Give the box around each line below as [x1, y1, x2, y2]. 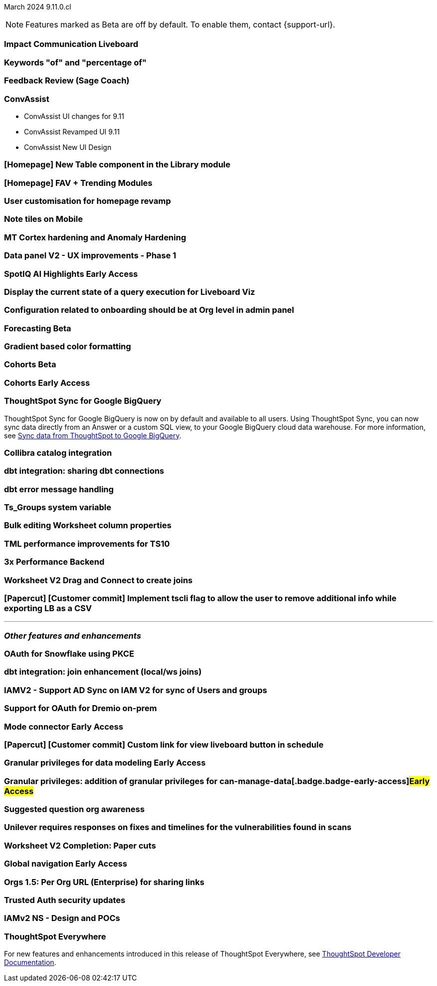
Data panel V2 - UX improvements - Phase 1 [4, 250, 177, 261]
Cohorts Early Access [4, 377, 90, 388]
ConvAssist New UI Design [24, 142, 112, 151]
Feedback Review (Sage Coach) [4, 75, 130, 86]
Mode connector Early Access [4, 721, 123, 732]
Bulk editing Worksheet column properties [4, 520, 172, 531]
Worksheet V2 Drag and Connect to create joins [4, 575, 193, 585]
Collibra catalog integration [4, 447, 112, 458]
